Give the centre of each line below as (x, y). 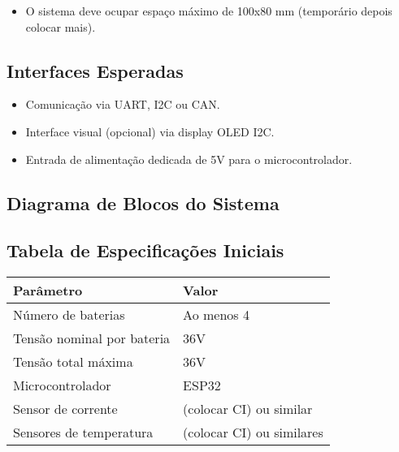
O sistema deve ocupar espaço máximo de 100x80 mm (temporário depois (209, 11)
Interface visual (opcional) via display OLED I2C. (150, 131)
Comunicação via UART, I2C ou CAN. (123, 104)
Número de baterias (69, 315)
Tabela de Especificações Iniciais (145, 250)
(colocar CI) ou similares (253, 433)
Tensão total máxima (73, 362)
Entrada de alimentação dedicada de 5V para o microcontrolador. (189, 159)
